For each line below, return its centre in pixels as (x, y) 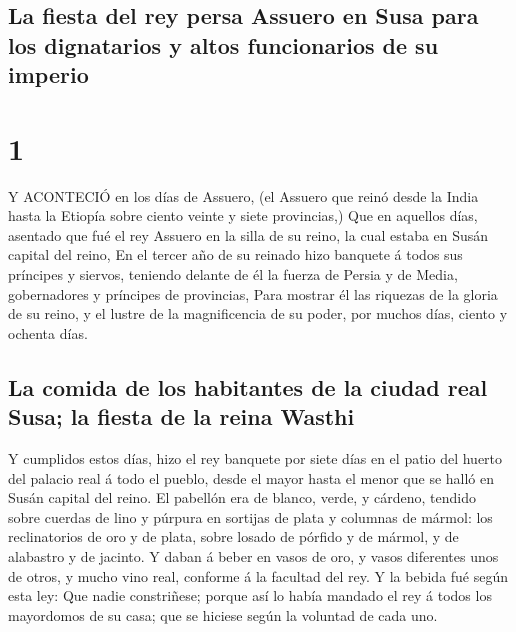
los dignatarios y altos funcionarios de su (223, 44)
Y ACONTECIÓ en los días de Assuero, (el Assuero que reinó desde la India (243, 195)
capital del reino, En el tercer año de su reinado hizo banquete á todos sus (235, 254)
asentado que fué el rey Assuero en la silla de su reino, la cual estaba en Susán (248, 234)
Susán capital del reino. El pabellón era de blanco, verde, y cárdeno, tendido (242, 497)
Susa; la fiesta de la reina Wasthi (181, 416)
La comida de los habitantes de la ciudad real (248, 386)
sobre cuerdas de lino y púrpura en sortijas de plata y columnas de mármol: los (250, 516)
